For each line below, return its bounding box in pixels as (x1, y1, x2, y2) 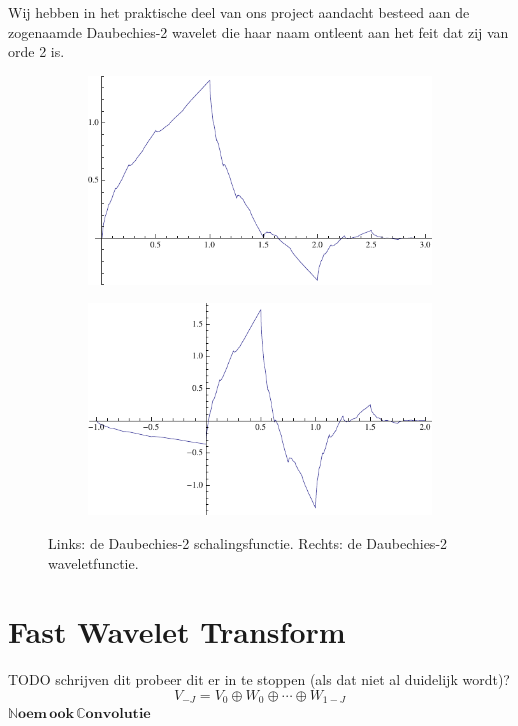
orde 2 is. (8, 41, 65, 62)
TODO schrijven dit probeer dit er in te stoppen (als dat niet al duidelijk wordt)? (8, 669, 510, 690)
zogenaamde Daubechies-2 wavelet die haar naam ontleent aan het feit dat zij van (8, 21, 509, 42)
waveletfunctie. (48, 552, 139, 573)
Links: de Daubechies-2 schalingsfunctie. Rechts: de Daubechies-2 (48, 533, 448, 554)
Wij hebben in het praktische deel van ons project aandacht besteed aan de (8, 2, 470, 22)
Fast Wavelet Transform (8, 611, 346, 652)
